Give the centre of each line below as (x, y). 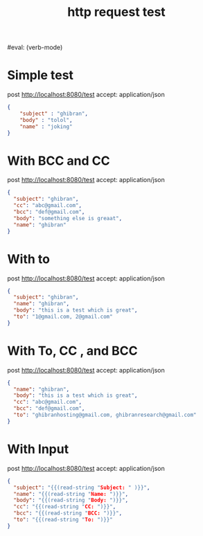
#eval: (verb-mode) (35, 47)
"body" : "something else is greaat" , (68, 218)
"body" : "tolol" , (46, 120)
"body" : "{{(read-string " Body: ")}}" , (71, 500)
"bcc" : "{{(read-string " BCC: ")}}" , (68, 513)
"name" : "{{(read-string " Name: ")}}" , (71, 494)
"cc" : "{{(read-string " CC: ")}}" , (65, 507)
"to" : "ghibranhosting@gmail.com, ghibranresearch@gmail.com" (105, 415)
